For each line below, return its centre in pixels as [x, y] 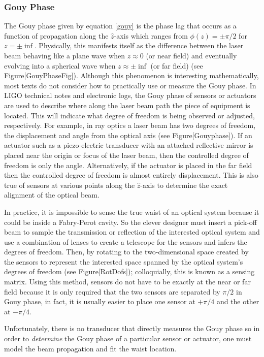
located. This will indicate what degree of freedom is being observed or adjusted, [129, 115]
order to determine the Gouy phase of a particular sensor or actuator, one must [128, 338]
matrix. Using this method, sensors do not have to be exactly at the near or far [127, 282]
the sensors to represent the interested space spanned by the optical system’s [124, 261]
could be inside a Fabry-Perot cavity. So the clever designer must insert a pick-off [130, 222]
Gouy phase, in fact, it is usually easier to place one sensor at [100, 301]
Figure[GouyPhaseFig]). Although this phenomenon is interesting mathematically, [131, 75]
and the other [238, 301]
